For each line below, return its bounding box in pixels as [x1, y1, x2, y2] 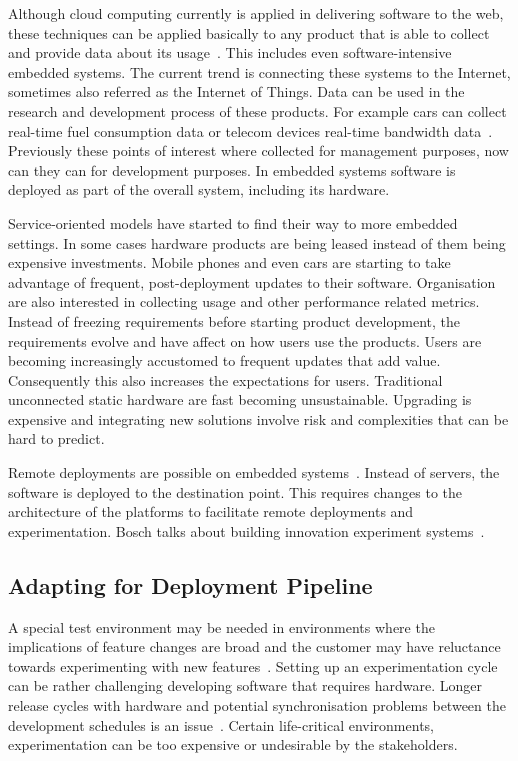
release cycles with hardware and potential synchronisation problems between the [8, 695, 506, 716]
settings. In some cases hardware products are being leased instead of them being [8, 232, 506, 253]
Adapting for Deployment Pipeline [8, 569, 373, 600]
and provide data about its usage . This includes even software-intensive [8, 42, 452, 63]
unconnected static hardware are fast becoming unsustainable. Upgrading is [8, 389, 472, 410]
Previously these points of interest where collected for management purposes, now [8, 140, 509, 161]
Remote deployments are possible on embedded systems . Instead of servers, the [8, 462, 500, 483]
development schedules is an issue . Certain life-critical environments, [8, 714, 434, 735]
